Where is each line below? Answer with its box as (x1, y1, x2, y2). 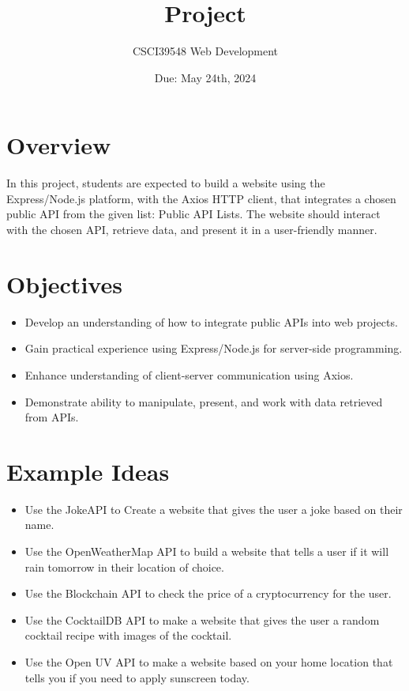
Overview (6, 129, 111, 161)
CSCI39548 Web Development (132, 43, 279, 59)
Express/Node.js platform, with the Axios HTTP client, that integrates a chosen (6, 190, 396, 206)
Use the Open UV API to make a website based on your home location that (24, 654, 393, 670)
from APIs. (24, 409, 79, 425)
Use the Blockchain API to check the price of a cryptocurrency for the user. (24, 585, 392, 602)
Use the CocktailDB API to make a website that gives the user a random (24, 611, 380, 628)
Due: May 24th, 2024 (154, 69, 257, 85)
